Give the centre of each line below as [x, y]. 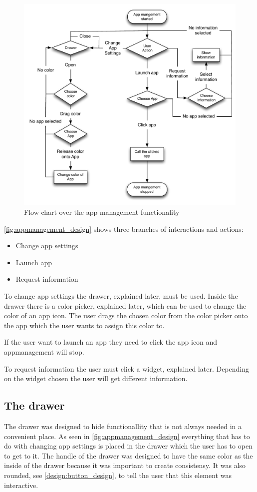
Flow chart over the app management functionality [102, 212]
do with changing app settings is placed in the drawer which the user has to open [128, 446]
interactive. [21, 485]
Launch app [34, 262]
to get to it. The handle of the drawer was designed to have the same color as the [128, 455]
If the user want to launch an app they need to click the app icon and [111, 342]
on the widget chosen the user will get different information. [96, 378]
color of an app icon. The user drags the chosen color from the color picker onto [126, 315]
